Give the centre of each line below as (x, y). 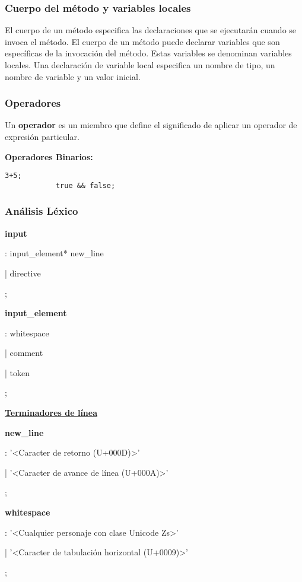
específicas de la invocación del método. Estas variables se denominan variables (148, 53)
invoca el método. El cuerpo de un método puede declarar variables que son (142, 41)
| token (17, 372)
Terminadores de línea (51, 413)
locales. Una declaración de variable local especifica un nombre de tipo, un (140, 65)
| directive (23, 273)
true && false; (85, 185)
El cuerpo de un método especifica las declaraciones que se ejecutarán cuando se (151, 30)
